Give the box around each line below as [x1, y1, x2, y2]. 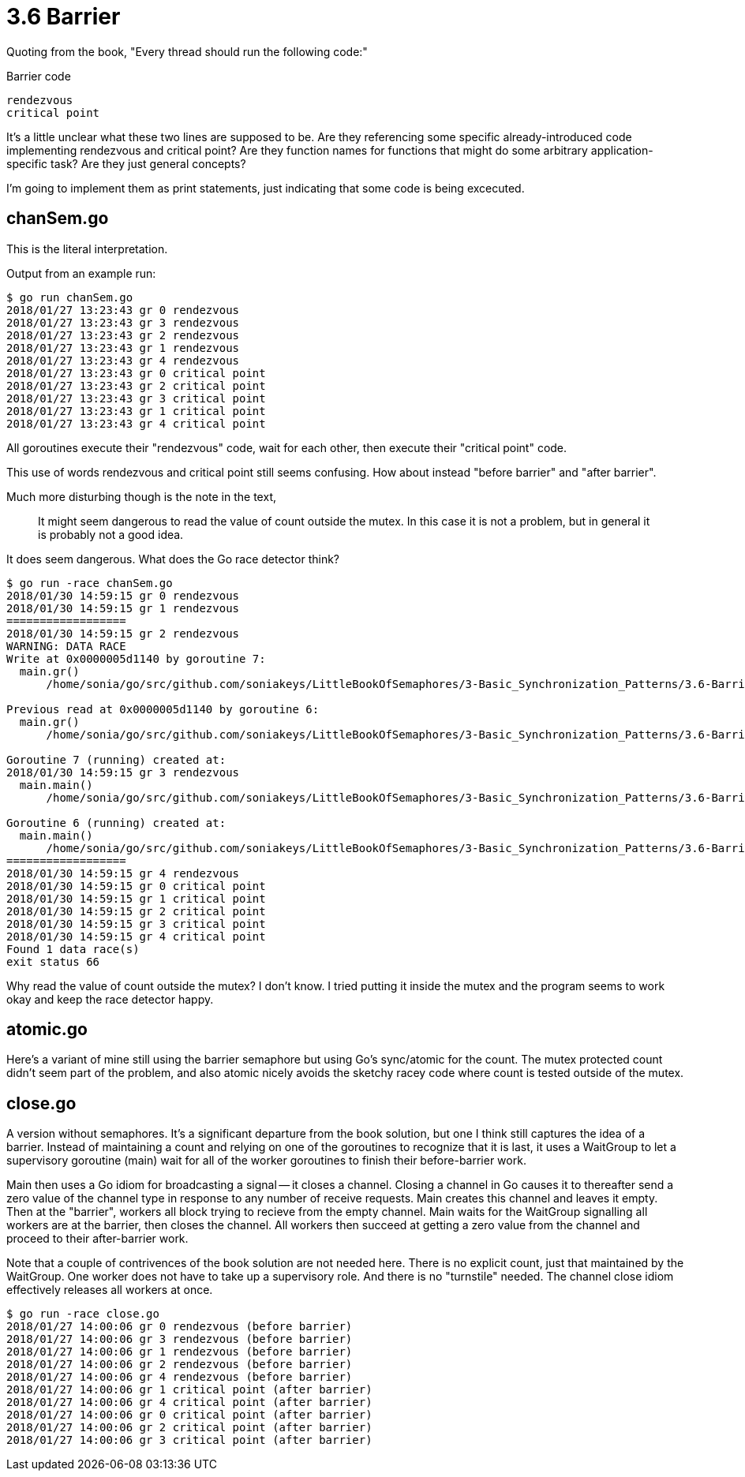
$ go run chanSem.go [6, 290, 133, 304]
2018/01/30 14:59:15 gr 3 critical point [6, 917, 266, 930]
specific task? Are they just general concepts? [6, 156, 246, 170]
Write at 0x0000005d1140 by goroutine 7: [6, 652, 266, 665]
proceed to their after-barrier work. [6, 1232, 189, 1246]
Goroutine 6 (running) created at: [6, 816, 226, 829]
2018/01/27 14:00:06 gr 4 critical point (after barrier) [6, 1396, 372, 1409]
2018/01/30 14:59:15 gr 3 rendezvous [6, 765, 240, 779]
